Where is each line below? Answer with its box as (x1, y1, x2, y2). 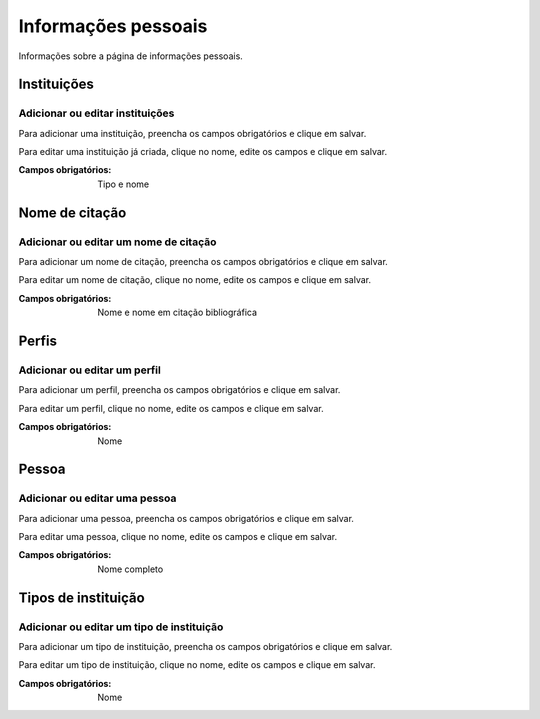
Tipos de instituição (18, 589, 145, 606)
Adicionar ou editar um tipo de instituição (18, 620, 224, 634)
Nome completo (97, 563, 164, 575)
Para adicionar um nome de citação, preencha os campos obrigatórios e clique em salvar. (18, 256, 389, 268)
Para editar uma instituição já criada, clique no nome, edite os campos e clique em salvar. (18, 146, 388, 158)
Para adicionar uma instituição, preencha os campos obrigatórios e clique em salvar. (18, 127, 367, 139)
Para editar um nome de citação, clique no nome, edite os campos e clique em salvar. (18, 274, 372, 286)
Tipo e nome (97, 178, 150, 190)
